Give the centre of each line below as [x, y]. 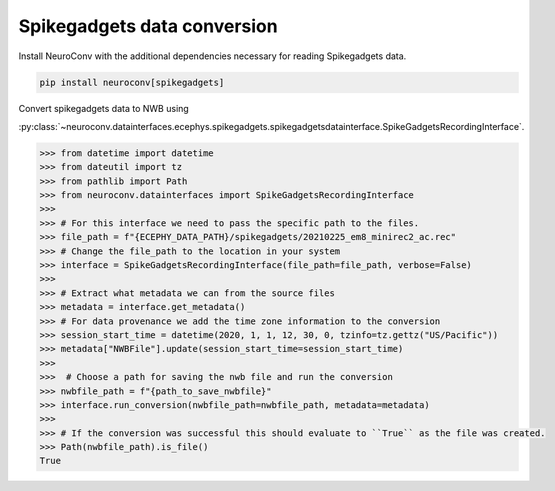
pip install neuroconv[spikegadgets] [132, 82]
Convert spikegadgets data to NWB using [103, 108]
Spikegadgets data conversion [148, 26]
